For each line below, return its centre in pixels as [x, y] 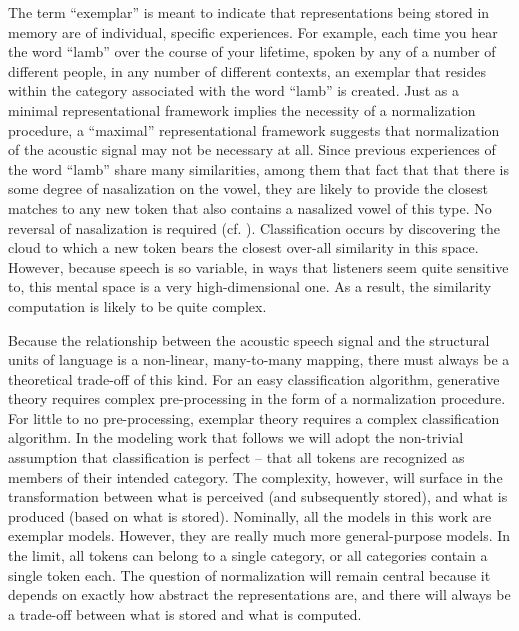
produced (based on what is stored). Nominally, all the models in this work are [250, 515]
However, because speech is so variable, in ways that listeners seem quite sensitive [258, 266]
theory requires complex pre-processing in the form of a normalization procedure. [257, 398]
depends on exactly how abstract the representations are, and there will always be [259, 594]
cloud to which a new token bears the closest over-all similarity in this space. [243, 247]
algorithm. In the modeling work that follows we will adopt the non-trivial [236, 437]
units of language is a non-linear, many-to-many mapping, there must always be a [259, 359]
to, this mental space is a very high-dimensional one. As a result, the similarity [250, 286]
